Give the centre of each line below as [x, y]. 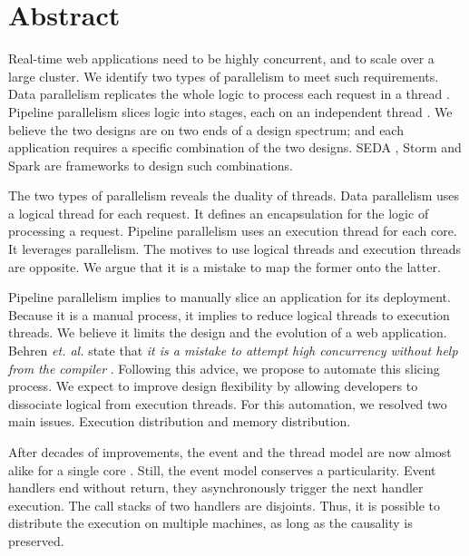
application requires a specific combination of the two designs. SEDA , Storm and [235, 147]
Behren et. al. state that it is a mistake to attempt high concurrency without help [233, 351]
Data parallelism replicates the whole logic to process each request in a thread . [229, 94]
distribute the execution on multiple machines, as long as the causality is [210, 523]
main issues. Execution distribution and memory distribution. [180, 421]
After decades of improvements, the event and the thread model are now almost [230, 452]
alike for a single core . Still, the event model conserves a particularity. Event [222, 469]
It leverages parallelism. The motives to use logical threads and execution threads [235, 249]
